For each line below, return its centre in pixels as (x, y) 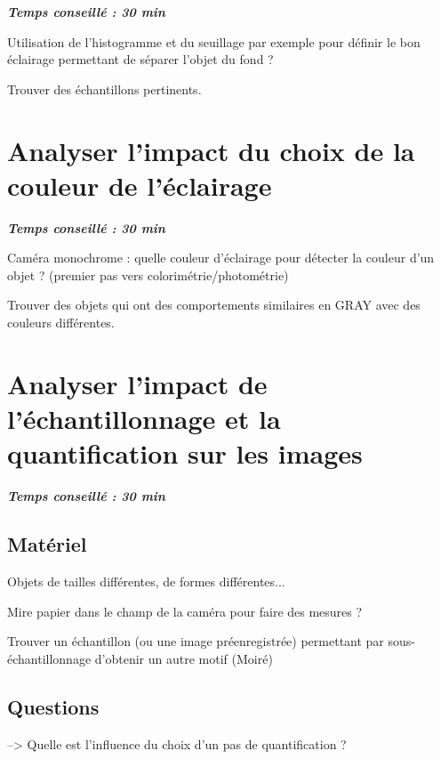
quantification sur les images (185, 453)
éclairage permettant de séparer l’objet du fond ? (140, 59)
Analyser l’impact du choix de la (211, 150)
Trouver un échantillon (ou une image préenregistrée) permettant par (196, 641)
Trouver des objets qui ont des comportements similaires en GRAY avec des (214, 305)
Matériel (47, 544)
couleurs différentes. (61, 323)
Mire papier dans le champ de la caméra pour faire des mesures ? (185, 611)
